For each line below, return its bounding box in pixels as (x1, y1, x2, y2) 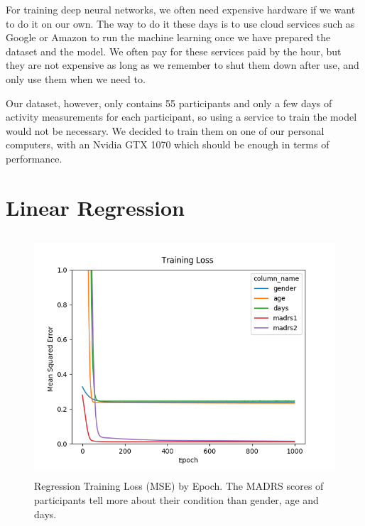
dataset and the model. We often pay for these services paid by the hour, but (6, 43, 342, 58)
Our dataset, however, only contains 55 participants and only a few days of (6, 95, 332, 110)
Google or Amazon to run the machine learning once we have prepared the (6, 30, 331, 45)
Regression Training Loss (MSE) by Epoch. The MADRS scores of (34, 478, 324, 493)
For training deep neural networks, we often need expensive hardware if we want (6, 2, 356, 16)
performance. (6, 150, 62, 165)
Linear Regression (6, 192, 185, 221)
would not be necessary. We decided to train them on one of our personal (6, 123, 325, 138)
